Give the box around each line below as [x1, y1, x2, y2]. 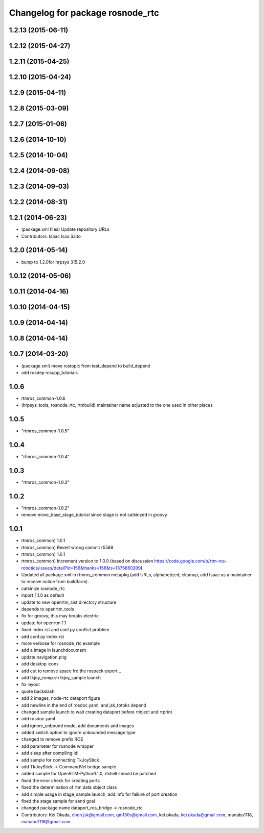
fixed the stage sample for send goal [21, 798, 95, 804]
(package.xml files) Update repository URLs [21, 226, 110, 232]
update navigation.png [21, 654, 67, 660]
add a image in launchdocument [21, 647, 87, 653]
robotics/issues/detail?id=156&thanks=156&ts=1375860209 [21, 565, 141, 571]
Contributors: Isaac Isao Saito [21, 233, 81, 239]
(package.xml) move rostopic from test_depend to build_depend [21, 363, 151, 368]
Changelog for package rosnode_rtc [9, 7, 159, 18]
